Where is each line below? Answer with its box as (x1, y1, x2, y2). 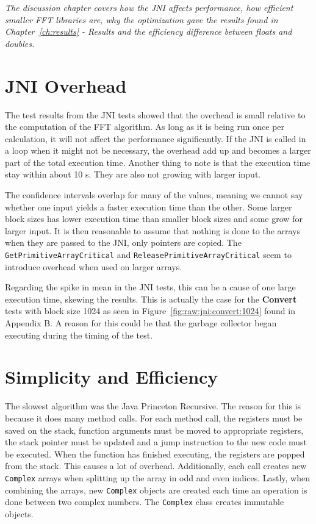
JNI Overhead (5, 73, 127, 98)
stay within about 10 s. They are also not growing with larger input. (5, 168, 261, 181)
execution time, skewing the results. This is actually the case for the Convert (5, 292, 297, 305)
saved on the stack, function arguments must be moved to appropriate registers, (5, 423, 304, 436)
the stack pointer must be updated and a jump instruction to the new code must (5, 436, 307, 448)
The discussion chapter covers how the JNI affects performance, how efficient (5, 1, 293, 13)
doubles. (5, 37, 35, 49)
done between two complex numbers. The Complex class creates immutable (5, 495, 284, 508)
